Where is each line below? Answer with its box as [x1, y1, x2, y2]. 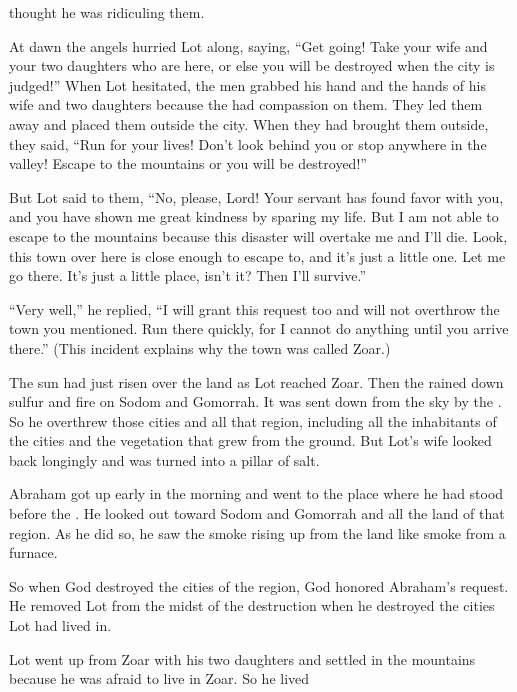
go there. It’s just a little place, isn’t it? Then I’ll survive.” [9, 265, 366, 286]
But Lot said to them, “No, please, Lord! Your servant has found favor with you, [9, 186, 504, 207]
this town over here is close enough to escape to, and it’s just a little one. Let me [9, 245, 506, 266]
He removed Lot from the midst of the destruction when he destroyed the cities [9, 595, 495, 616]
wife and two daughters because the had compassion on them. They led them [9, 94, 483, 115]
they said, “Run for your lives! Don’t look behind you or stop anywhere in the [9, 133, 487, 154]
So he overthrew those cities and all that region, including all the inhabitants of [9, 410, 497, 431]
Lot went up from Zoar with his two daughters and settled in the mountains [9, 648, 476, 669]
